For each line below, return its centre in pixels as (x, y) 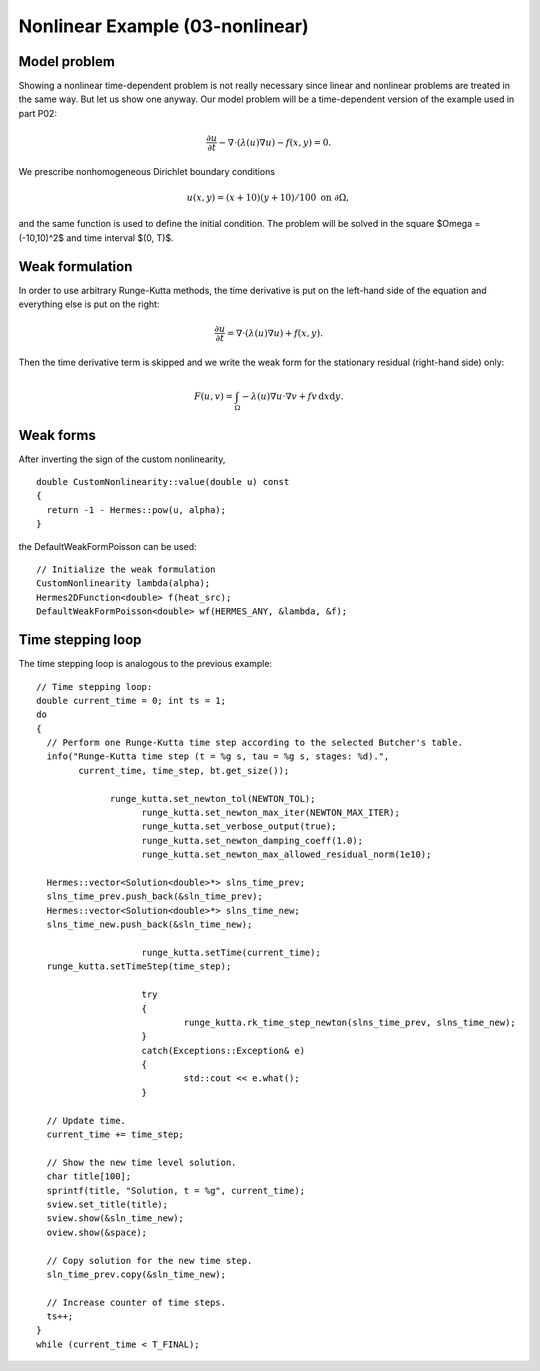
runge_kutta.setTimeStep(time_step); (139, 966)
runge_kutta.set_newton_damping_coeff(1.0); (252, 840)
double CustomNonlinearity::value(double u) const (163, 482)
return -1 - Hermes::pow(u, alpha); (136, 509)
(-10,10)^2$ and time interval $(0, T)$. (96, 237)
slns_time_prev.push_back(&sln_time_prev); (155, 896)
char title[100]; (89, 1176)
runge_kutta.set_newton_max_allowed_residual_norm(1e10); (286, 854)
